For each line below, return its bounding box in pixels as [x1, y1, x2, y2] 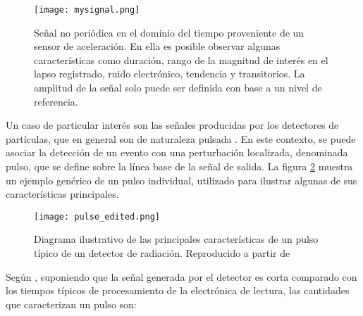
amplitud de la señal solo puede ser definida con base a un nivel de [34, 80, 322, 95]
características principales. [6, 187, 119, 201]
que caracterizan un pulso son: [6, 296, 137, 311]
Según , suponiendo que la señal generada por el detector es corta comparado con [6, 269, 357, 284]
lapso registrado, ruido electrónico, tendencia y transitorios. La [34, 66, 305, 81]
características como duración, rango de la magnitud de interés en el [34, 52, 328, 67]
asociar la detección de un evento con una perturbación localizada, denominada [6, 145, 348, 160]
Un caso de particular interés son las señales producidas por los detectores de [6, 118, 339, 132]
